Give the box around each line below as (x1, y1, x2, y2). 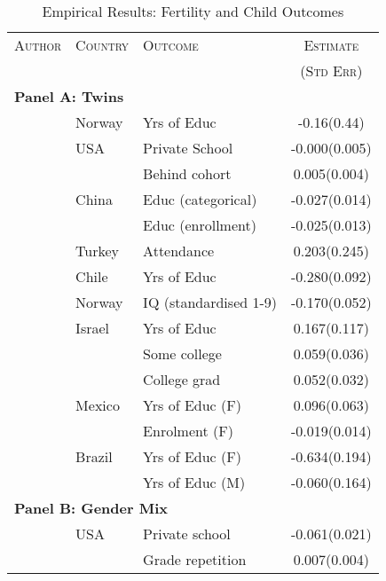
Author (14, 35, 62, 55)
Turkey (75, 240, 120, 261)
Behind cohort (143, 163, 232, 184)
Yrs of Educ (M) (143, 472, 246, 492)
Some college (143, 343, 222, 364)
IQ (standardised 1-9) (143, 292, 278, 312)
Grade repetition (143, 549, 247, 569)
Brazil (75, 446, 113, 467)
